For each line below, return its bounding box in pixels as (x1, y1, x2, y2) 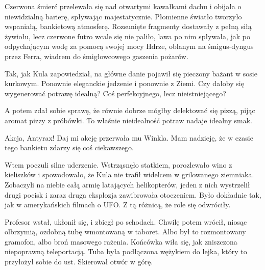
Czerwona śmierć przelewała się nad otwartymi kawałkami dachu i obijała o (5, 1, 242, 11)
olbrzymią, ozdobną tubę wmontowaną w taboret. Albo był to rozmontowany (5, 226, 246, 237)
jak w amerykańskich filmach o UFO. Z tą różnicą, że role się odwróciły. (5, 199, 231, 210)
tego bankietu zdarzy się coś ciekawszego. (5, 142, 134, 153)
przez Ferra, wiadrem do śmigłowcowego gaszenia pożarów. (5, 50, 188, 61)
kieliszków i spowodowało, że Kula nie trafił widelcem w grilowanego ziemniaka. (5, 169, 254, 180)
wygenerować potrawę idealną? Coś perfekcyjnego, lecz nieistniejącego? (5, 88, 226, 98)
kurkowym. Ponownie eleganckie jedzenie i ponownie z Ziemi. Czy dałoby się (5, 78, 244, 89)
